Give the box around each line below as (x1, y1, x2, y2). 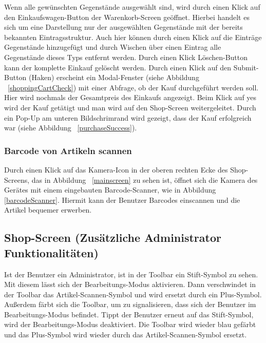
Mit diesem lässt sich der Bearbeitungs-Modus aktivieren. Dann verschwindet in (4, 279, 256, 290)
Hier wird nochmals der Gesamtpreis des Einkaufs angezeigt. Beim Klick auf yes (4, 92, 257, 103)
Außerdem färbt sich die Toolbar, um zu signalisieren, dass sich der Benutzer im (4, 299, 256, 310)
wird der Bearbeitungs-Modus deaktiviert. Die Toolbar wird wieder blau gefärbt (4, 319, 256, 330)
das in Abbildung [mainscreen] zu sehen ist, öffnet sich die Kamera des (31, 174, 258, 185)
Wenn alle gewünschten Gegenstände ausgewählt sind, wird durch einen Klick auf (4, 2, 260, 12)
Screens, (4, 174, 30, 185)
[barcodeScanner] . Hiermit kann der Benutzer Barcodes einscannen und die (4, 194, 240, 205)
